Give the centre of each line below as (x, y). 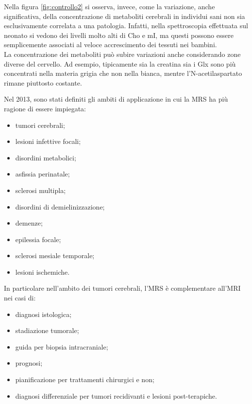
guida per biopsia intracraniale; (62, 346)
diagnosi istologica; (43, 314)
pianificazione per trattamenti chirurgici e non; (85, 379)
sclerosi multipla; (41, 190)
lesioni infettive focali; (48, 141)
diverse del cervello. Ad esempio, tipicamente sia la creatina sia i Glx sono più (120, 63)
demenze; (29, 223)
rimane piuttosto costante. (43, 82)
